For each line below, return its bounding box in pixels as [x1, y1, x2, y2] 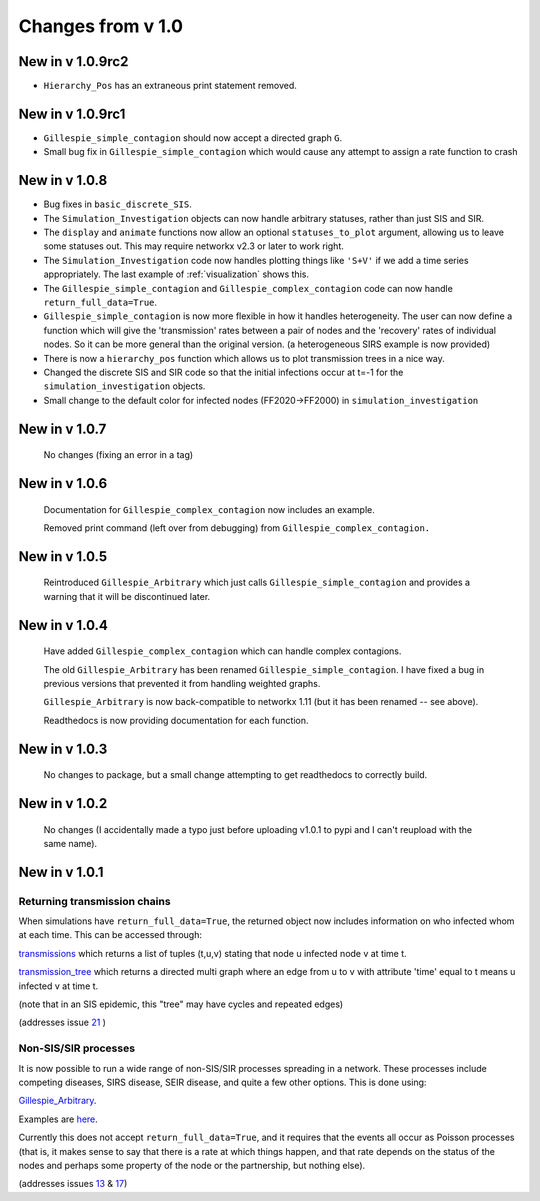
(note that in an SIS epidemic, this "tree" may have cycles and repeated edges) [18, 998, 344, 1010]
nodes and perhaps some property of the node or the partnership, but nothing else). [18, 1159, 366, 1171]
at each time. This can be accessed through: [18, 929, 202, 941]
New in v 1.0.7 [18, 420, 107, 437]
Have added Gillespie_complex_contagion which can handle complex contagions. [43, 645, 402, 657]
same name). [43, 837, 98, 849]
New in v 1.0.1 [18, 863, 104, 880]
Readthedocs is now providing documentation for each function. [43, 714, 309, 726]
